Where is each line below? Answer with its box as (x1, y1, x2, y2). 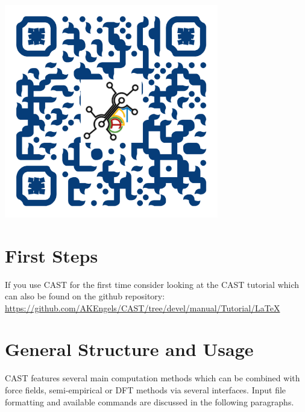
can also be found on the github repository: (5, 290, 165, 302)
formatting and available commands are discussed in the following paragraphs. (5, 395, 294, 408)
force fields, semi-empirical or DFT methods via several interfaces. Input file (5, 384, 286, 396)
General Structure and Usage (5, 337, 254, 361)
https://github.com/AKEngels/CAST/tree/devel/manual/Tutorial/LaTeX (5, 301, 280, 314)
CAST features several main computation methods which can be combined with (5, 372, 300, 384)
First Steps (5, 243, 98, 267)
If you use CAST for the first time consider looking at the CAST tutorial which (5, 278, 300, 290)
